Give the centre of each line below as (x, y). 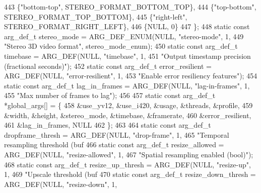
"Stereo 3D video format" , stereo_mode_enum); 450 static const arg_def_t (121, 46)
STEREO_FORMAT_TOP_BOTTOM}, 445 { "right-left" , (96, 16)
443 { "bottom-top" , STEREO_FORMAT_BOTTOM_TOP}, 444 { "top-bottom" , (130, 7)
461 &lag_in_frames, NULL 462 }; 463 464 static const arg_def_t (108, 125)
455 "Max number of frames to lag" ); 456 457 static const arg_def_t (110, 95)
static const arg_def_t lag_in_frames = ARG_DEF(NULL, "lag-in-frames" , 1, (127, 85)
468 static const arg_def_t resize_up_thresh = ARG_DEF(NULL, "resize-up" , (127, 164)
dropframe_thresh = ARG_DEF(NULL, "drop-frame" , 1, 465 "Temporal (117, 134)
